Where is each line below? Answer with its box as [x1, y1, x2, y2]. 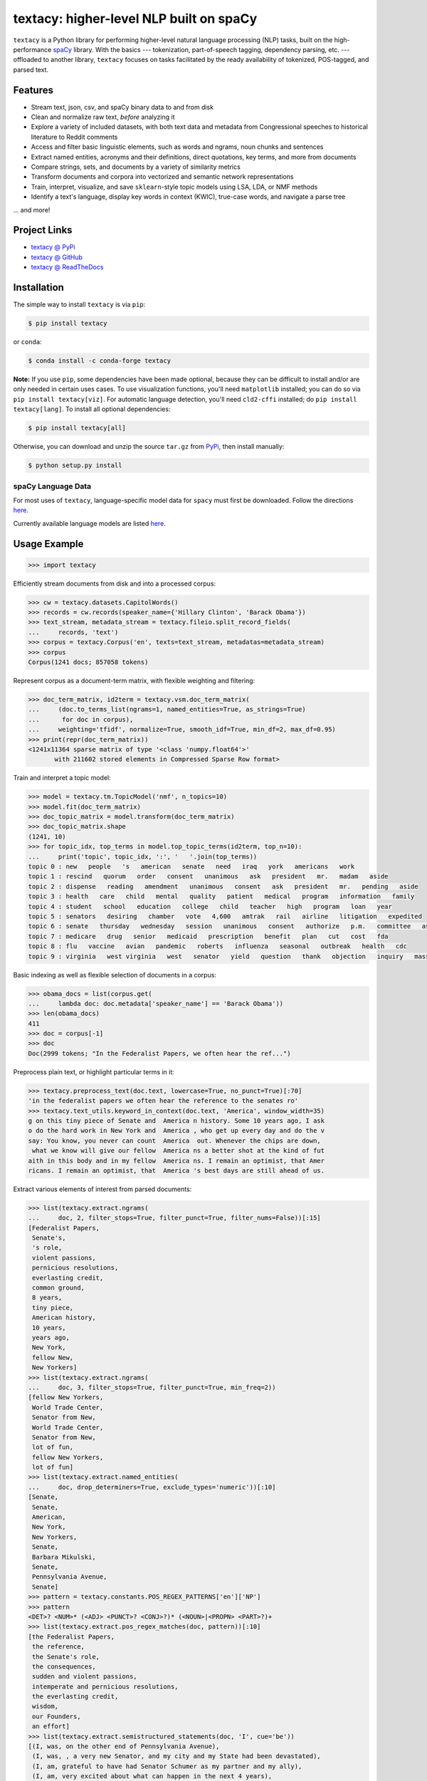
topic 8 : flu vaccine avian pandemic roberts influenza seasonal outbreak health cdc [28, 943, 407, 950]
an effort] [32, 1723, 70, 1730]
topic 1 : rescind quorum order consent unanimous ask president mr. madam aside [28, 873, 389, 881]
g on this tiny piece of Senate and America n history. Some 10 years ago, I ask [28, 1117, 325, 1125]
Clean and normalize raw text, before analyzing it [31, 113, 175, 121]
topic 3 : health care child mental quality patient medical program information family [28, 893, 415, 900]
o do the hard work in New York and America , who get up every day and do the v [28, 1126, 325, 1135]
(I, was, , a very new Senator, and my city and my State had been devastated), [32, 1753, 322, 1760]
